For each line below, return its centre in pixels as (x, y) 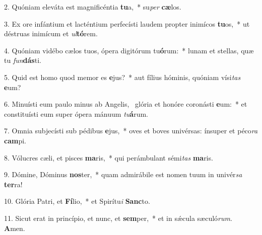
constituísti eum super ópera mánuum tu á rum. (76, 113)
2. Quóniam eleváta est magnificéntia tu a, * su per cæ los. (93, 7)
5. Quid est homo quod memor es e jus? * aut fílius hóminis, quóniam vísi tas (122, 77)
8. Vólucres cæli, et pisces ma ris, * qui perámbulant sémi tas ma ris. (109, 157)
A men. (15, 228)
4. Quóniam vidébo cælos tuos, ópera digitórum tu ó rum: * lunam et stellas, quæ (129, 50)
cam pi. (15, 140)
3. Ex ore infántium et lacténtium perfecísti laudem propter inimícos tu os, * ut (127, 23)
